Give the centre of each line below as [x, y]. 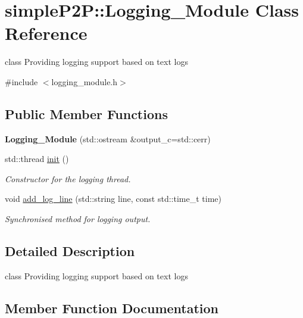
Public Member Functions [86, 113]
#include [21, 81]
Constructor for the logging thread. [68, 178]
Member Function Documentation [112, 308]
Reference [46, 33]
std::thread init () [37, 159]
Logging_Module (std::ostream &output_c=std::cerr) [108, 138]
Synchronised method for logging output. [78, 219]
